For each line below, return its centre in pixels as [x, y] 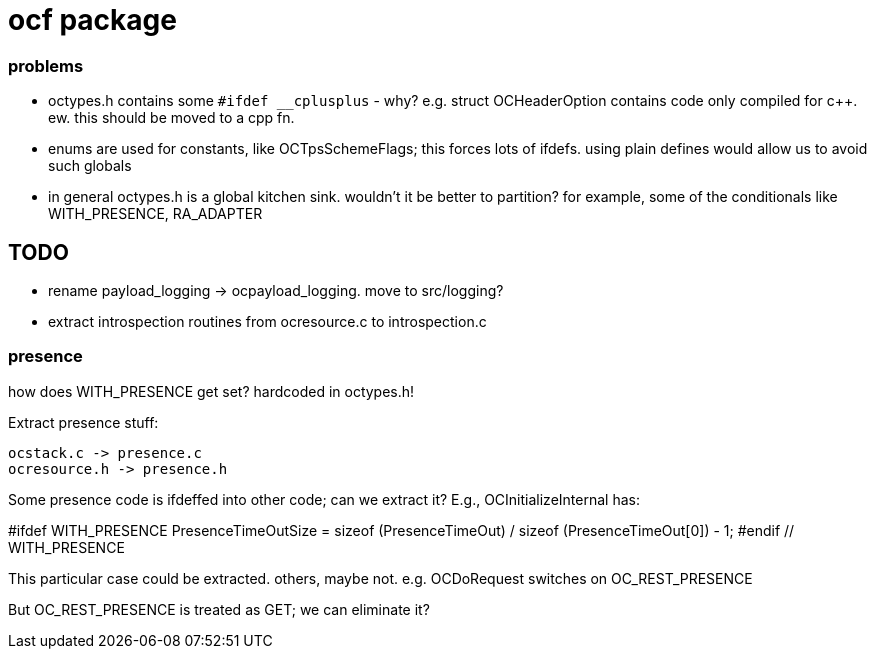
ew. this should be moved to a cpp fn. [171, 118]
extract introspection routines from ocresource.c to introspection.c [267, 321]
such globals [90, 166]
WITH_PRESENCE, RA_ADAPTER [155, 214]
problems [46, 65]
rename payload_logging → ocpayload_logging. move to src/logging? [276, 290]
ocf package [92, 20]
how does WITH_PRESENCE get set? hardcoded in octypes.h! [211, 391]
